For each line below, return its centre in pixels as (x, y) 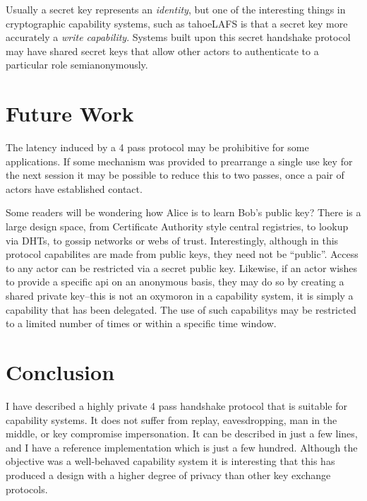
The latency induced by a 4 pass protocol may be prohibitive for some (157, 147)
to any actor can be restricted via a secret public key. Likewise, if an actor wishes (182, 267)
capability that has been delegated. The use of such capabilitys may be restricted (181, 309)
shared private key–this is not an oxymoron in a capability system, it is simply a (180, 296)
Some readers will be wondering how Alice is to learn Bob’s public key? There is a (183, 212)
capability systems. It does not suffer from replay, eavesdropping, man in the (172, 419)
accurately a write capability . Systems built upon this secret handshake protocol (178, 37)
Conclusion (60, 372)
